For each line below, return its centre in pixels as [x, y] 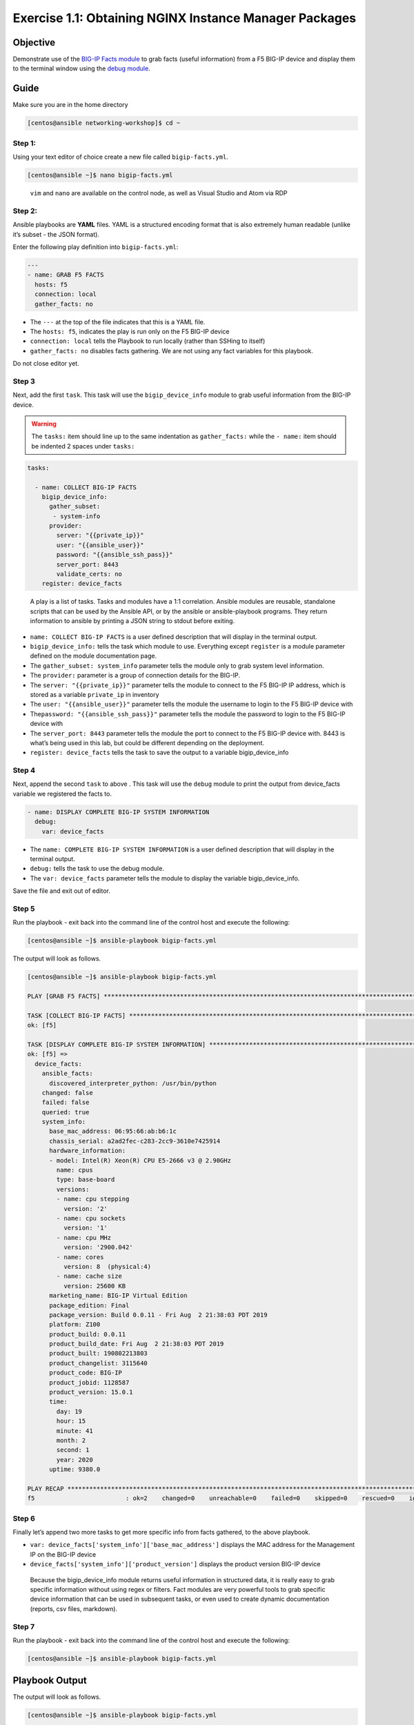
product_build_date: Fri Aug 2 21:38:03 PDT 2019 [137, 1344]
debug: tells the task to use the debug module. [97, 869]
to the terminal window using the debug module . [82, 68]
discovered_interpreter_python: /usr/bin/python [133, 1083]
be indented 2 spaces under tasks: [83, 446]
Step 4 [24, 771]
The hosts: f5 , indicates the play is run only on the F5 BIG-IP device [130, 331]
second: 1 [73, 1450]
